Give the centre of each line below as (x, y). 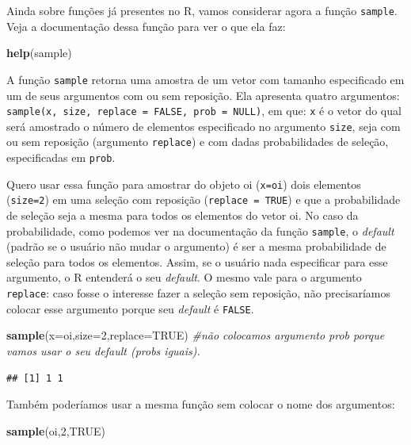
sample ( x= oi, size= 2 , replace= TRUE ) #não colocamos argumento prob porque (196, 335)
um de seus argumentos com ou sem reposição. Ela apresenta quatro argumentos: (203, 95)
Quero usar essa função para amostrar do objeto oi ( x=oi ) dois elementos (184, 184)
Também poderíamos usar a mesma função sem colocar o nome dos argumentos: (201, 404)
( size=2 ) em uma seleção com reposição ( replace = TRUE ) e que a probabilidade (204, 199)
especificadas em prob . (61, 157)
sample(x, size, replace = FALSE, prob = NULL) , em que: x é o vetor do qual (204, 111)
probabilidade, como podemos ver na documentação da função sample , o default (200, 230)
